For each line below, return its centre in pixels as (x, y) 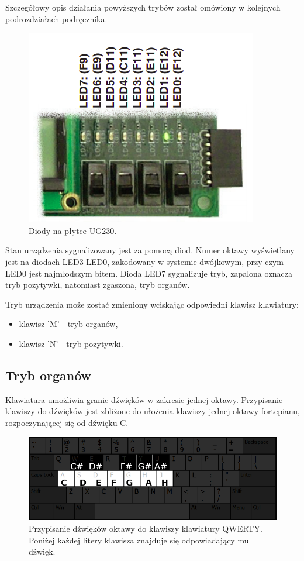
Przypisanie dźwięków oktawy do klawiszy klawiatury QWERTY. (146, 528)
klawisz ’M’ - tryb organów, (68, 324)
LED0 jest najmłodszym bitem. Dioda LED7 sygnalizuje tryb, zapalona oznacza (149, 273)
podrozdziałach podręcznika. (56, 18)
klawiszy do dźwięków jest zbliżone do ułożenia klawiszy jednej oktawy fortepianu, (153, 411)
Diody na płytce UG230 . (73, 230)
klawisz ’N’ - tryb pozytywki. (71, 343)
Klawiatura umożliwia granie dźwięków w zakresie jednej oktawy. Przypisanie (144, 399)
